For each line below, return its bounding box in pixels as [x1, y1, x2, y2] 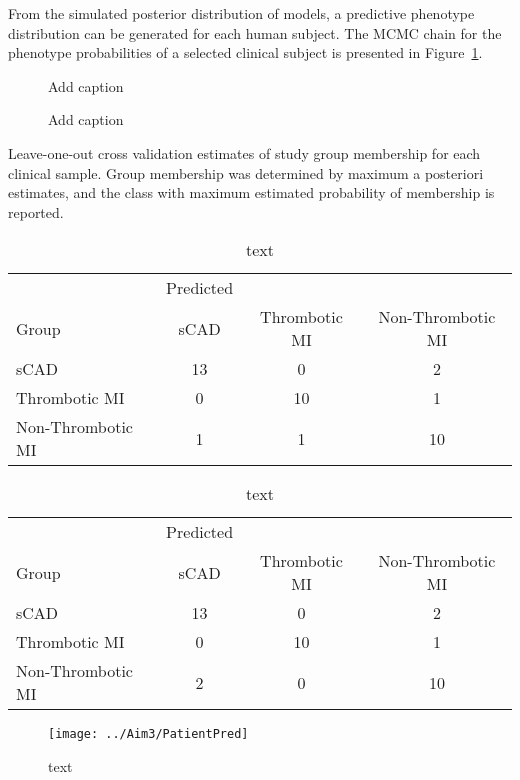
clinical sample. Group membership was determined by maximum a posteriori [8, 162, 484, 183]
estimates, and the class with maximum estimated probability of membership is [8, 182, 495, 203]
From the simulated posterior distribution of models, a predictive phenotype [8, 3, 475, 23]
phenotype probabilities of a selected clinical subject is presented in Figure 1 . [8, 42, 483, 63]
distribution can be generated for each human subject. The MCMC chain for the [8, 22, 502, 43]
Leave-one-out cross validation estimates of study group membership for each [8, 142, 481, 163]
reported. [8, 201, 64, 222]
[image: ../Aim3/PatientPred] [48, 727, 249, 742]
